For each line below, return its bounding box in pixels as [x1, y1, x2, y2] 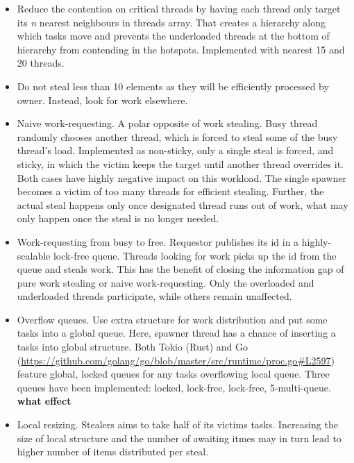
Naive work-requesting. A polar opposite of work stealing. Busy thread [17, 116, 318, 131]
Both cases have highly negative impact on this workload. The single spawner [17, 170, 347, 185]
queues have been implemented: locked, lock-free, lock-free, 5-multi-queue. [17, 380, 331, 394]
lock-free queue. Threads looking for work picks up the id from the [53, 248, 337, 262]
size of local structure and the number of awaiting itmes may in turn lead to [17, 430, 342, 445]
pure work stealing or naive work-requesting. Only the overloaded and [17, 275, 314, 289]
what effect [17, 394, 71, 408]
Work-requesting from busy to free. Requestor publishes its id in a [17, 234, 299, 249]
